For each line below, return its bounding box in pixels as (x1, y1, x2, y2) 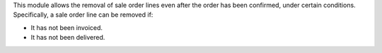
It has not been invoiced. (30, 23, 103, 31)
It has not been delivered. (30, 33, 105, 42)
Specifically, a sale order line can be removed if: (13, 10, 154, 19)
